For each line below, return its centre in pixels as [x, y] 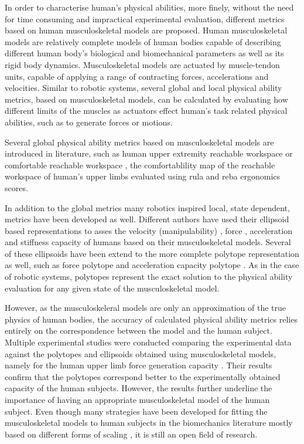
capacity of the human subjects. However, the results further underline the [139, 388]
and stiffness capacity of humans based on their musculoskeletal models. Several [148, 242]
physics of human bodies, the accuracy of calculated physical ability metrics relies [151, 319]
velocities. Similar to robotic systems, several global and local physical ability [144, 88]
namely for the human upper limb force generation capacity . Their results [139, 365]
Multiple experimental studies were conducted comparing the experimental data [148, 342]
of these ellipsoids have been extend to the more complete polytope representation [152, 253]
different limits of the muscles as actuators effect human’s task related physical [146, 111]
